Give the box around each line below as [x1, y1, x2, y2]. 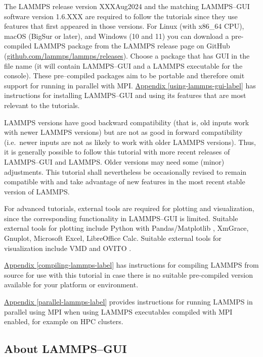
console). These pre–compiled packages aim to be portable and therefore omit [4, 70, 245, 81]
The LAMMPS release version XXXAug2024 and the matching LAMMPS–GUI [4, 1, 250, 11]
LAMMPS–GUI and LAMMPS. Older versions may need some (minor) [4, 156, 225, 167]
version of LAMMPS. [4, 186, 70, 196]
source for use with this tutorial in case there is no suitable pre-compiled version [4, 269, 253, 280]
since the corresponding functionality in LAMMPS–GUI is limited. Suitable [4, 213, 238, 223]
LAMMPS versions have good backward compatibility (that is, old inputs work [4, 117, 249, 127]
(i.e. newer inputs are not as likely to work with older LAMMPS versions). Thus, [4, 136, 256, 147]
